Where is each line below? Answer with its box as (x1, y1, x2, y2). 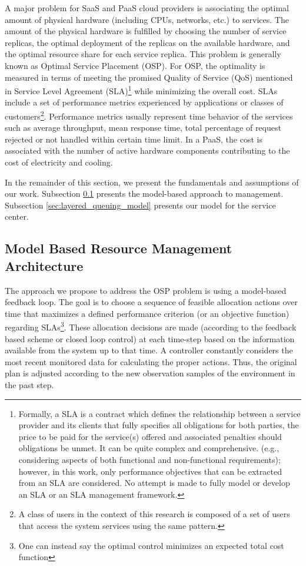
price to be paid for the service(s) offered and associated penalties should (18, 430, 282, 442)
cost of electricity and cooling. (5, 156, 113, 168)
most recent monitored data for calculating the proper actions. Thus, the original (5, 355, 297, 368)
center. (5, 210, 29, 223)
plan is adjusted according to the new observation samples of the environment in (5, 367, 295, 379)
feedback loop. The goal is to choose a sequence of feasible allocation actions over (5, 296, 298, 308)
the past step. (5, 379, 54, 390)
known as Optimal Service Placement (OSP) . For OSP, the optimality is (5, 59, 265, 71)
